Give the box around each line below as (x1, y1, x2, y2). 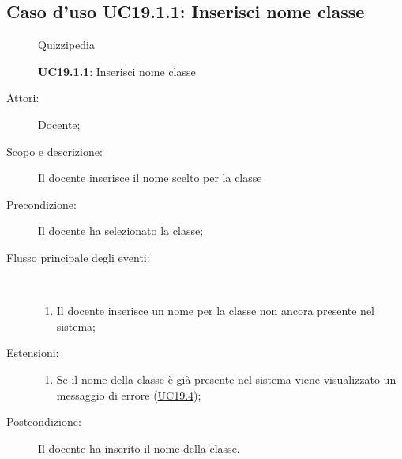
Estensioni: (6, 344, 59, 361)
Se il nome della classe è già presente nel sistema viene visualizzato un (56, 370, 396, 387)
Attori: (6, 89, 39, 106)
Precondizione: (6, 195, 77, 212)
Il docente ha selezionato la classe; (38, 222, 204, 239)
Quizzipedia (38, 36, 95, 53)
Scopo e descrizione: (6, 142, 103, 159)
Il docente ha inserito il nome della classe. (38, 439, 240, 456)
